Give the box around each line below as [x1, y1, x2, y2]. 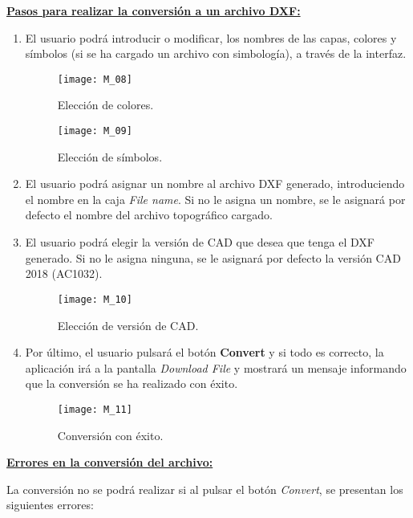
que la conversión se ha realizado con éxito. [25, 375, 238, 392]
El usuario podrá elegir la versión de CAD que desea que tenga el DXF [25, 234, 375, 251]
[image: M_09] [57, 125, 132, 137]
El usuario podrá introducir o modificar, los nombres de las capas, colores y [25, 29, 397, 46]
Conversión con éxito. [57, 426, 164, 443]
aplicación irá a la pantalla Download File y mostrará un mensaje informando [25, 359, 407, 376]
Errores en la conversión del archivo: [6, 454, 213, 471]
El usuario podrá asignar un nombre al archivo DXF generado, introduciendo [25, 175, 405, 192]
